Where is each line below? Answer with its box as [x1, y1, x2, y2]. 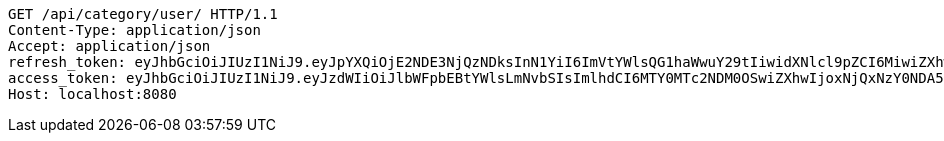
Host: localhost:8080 [8, 86, 177, 102]
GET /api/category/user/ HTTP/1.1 [8, 6, 278, 22]
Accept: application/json [8, 38, 211, 54]
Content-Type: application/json [8, 22, 261, 38]
